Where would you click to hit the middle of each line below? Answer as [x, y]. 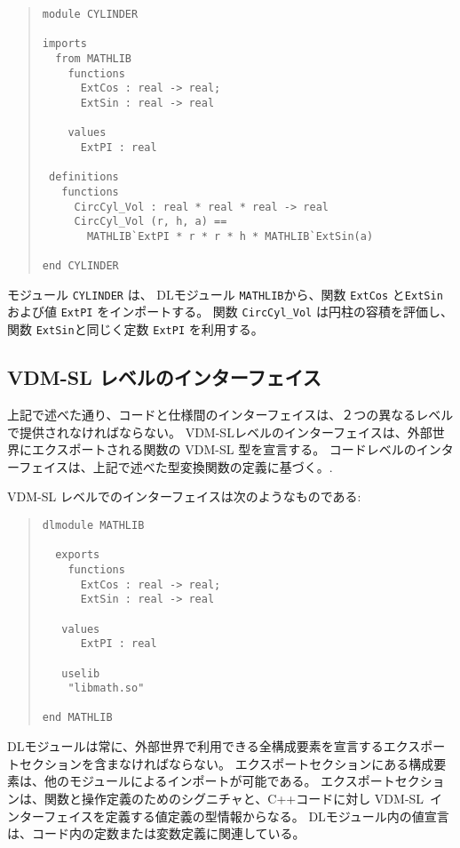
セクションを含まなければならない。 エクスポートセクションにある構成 [226, 763]
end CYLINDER [80, 266]
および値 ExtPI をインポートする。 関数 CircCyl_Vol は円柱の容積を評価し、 [230, 312]
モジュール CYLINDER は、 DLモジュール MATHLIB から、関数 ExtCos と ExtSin [225, 294]
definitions [83, 177]
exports [78, 555]
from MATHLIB [94, 58]
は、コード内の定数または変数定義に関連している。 [156, 833]
